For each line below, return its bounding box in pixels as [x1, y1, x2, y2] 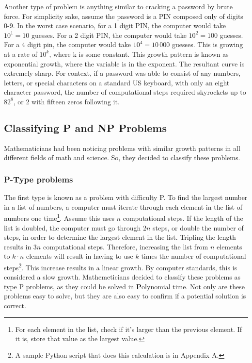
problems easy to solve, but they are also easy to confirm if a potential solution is [4, 291, 246, 301]
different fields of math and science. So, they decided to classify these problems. [4, 152, 240, 163]
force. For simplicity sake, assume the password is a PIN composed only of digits [4, 11, 243, 21]
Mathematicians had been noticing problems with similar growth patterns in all [4, 143, 240, 153]
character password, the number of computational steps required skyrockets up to [4, 87, 246, 97]
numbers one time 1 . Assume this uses [4, 212, 114, 223]
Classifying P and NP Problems [4, 120, 167, 135]
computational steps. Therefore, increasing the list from [43, 241, 208, 251]
